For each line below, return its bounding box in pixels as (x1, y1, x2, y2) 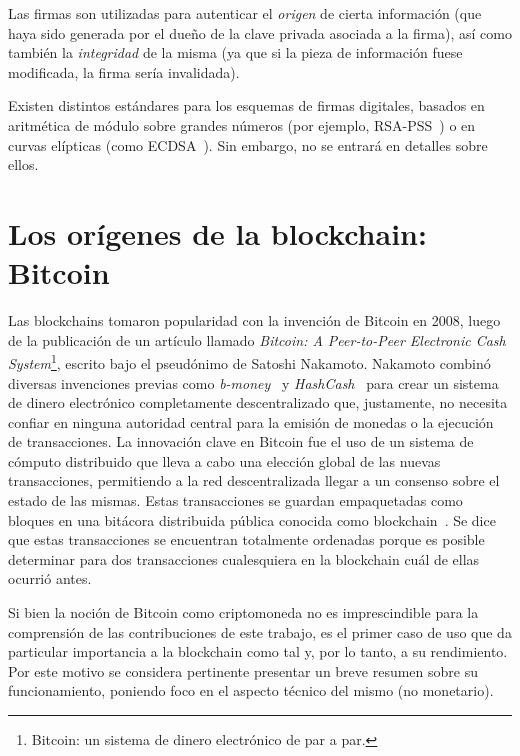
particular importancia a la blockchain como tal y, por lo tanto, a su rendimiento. (8, 641, 508, 662)
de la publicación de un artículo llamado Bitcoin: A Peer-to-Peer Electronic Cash (8, 329, 506, 350)
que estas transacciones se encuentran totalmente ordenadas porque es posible (8, 529, 485, 550)
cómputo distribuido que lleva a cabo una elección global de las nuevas (8, 450, 441, 471)
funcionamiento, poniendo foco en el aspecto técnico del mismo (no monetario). (8, 680, 494, 701)
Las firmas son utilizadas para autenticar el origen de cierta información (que (8, 3, 482, 23)
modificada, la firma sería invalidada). (8, 61, 240, 82)
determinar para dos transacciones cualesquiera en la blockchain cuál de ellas (8, 548, 480, 569)
